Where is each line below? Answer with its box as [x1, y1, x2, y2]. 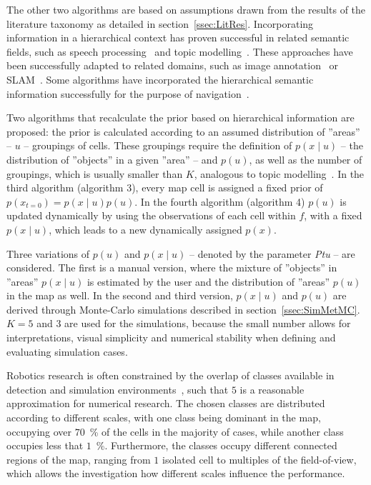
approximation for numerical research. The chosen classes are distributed [6, 396, 325, 411]
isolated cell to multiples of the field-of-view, [162, 451, 357, 466]
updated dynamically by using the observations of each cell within [6, 208, 296, 223]
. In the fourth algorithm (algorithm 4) [134, 194, 305, 209]
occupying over [6, 424, 72, 439]
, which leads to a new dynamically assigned [49, 221, 242, 236]
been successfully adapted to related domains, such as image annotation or [6, 58, 339, 73]
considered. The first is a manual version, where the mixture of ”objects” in [6, 260, 337, 275]
